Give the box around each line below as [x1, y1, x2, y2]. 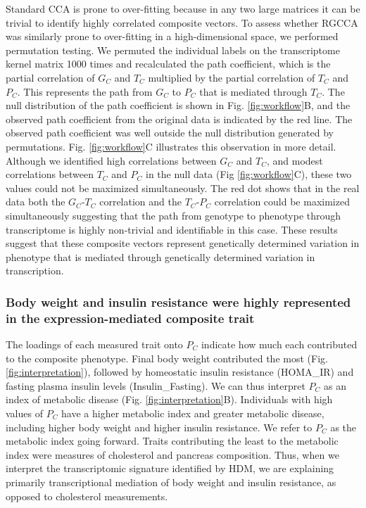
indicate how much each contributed [201, 337, 358, 352]
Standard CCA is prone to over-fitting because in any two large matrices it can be [6, 1, 360, 15]
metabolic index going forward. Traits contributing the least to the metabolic [6, 433, 339, 448]
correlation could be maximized [214, 194, 350, 209]
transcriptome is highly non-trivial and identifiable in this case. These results [6, 222, 338, 236]
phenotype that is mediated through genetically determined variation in [6, 249, 315, 264]
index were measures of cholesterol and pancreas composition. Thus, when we [6, 447, 339, 462]
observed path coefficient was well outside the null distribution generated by [6, 125, 334, 140]
